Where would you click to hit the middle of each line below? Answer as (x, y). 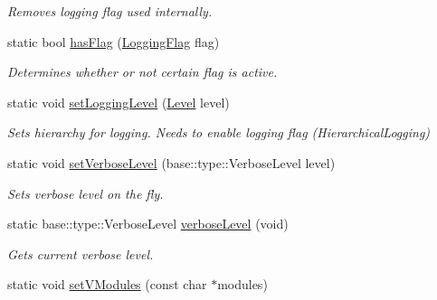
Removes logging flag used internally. (110, 11)
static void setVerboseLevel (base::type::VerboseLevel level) (171, 162)
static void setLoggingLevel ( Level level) (119, 102)
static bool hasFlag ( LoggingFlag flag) (114, 41)
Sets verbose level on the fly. (85, 193)
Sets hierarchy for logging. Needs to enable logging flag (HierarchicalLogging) (219, 132)
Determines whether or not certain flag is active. (142, 72)
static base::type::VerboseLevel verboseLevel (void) (148, 224)
